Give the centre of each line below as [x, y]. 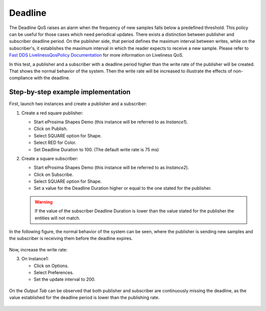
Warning [44, 202]
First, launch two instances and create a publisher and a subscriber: [78, 104]
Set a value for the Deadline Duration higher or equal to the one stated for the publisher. [123, 188]
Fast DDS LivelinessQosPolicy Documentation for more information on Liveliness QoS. [96, 55]
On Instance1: [35, 259]
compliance [21, 78]
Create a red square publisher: [52, 113]
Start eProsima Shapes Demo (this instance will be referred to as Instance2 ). [111, 168]
